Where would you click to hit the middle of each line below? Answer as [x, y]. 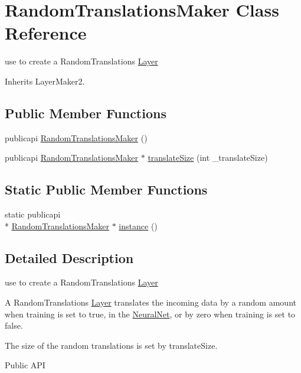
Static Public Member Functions [106, 189]
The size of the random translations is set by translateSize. [111, 345]
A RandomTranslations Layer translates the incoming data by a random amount [150, 302]
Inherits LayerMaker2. [45, 81]
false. [14, 325]
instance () [138, 226]
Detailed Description [69, 257]
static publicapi [33, 214]
